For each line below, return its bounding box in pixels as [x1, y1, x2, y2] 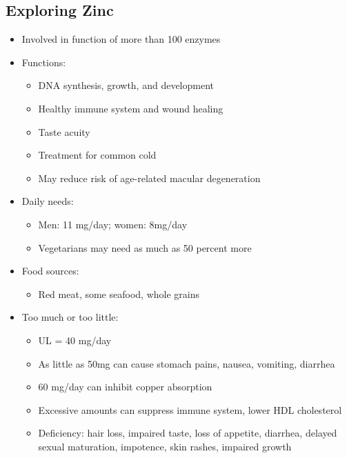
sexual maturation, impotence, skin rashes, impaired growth [38, 439, 292, 453]
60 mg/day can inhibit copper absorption [38, 379, 212, 394]
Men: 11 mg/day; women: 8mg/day [38, 217, 188, 231]
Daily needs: [21, 194, 74, 208]
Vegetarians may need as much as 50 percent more [38, 240, 252, 255]
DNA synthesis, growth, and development [38, 78, 215, 92]
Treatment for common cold [38, 148, 157, 162]
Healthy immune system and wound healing [38, 101, 224, 115]
